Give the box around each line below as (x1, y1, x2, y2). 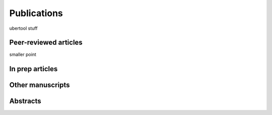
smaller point (9, 51, 36, 57)
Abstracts (9, 97, 41, 105)
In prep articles (9, 65, 58, 73)
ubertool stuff (9, 25, 38, 31)
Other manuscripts (9, 81, 70, 89)
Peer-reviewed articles (9, 38, 83, 47)
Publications (9, 8, 63, 19)
